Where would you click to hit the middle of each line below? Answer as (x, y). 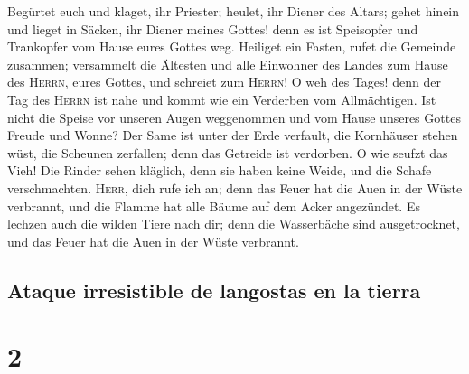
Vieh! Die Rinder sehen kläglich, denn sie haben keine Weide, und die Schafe (220, 170)
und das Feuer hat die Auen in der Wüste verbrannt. (153, 241)
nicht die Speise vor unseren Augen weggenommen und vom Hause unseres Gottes (234, 117)
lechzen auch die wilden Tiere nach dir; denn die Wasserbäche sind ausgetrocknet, (234, 224)
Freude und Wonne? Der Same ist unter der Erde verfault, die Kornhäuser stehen (233, 135)
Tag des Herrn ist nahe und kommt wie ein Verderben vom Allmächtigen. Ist (222, 99)
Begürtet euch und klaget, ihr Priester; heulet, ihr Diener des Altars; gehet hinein (234, 11)
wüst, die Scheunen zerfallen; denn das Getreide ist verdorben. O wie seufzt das (228, 152)
